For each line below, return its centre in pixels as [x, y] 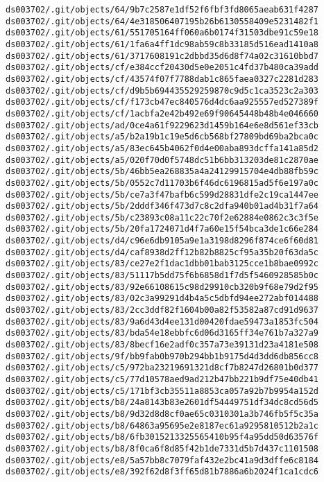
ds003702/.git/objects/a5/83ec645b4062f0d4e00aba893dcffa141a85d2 [162, 148]
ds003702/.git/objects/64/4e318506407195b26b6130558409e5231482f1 [162, 21]
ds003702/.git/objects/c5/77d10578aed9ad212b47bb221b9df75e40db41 [162, 379]
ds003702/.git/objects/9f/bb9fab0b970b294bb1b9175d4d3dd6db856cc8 [162, 356]
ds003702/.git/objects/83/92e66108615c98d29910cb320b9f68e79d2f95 [162, 287]
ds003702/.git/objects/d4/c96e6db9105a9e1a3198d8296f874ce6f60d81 [162, 241]
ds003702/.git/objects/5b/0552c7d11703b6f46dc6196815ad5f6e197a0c [162, 183]
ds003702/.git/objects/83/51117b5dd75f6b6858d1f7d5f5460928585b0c [162, 276]
